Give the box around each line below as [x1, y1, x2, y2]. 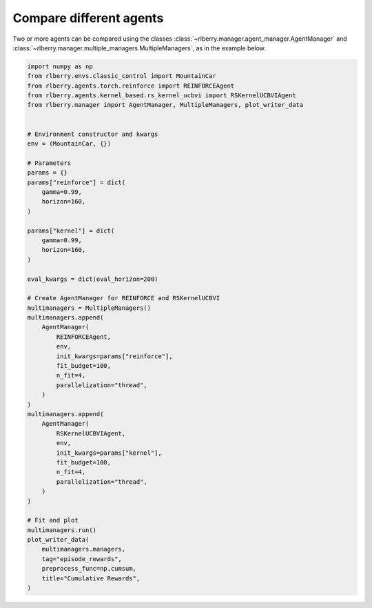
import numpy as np [27, 62, 93, 70]
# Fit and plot [27, 516, 79, 524]
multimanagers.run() [27, 526, 96, 534]
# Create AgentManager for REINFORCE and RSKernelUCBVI [27, 294, 220, 302]
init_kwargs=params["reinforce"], [56, 352, 173, 360]
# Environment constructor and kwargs [27, 130, 158, 138]
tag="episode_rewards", [41, 555, 122, 562]
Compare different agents [12, 10, 164, 26]
